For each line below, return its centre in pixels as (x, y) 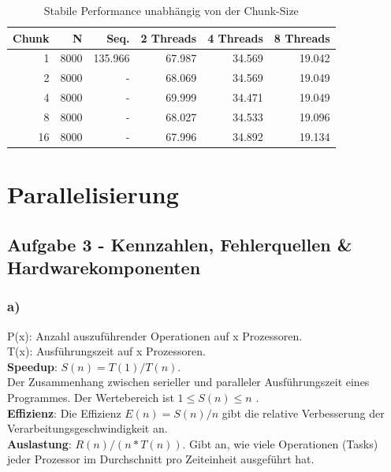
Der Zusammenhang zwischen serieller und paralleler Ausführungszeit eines (188, 382)
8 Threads (302, 37)
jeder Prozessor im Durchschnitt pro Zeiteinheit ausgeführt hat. (161, 459)
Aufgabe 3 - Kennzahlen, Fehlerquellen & (180, 244)
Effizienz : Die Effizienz (64, 413)
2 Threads (169, 37)
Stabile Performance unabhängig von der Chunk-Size (171, 10)
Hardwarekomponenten (104, 268)
